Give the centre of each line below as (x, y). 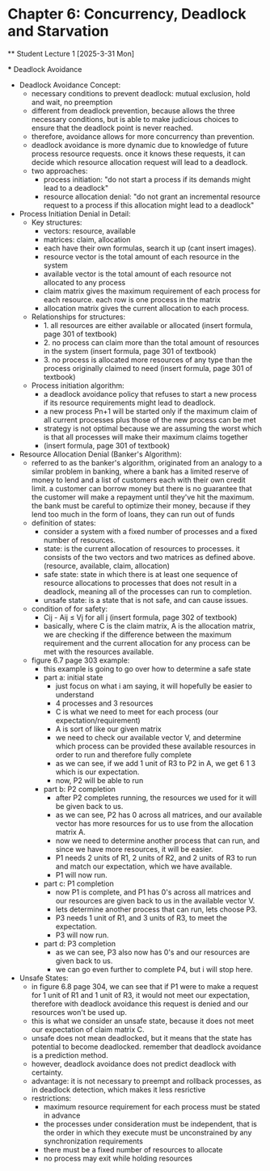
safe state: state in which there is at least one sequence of (141, 574)
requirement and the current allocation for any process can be (147, 642)
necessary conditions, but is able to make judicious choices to (135, 119)
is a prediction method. (70, 1055)
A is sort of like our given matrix (109, 729)
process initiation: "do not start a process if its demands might (147, 179)
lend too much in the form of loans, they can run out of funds (133, 514)
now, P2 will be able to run (99, 780)
